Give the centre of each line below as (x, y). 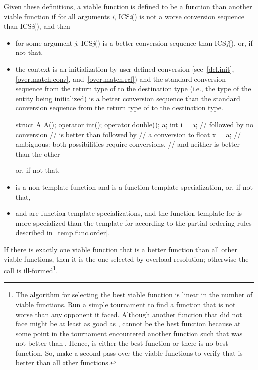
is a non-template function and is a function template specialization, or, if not (134, 186)
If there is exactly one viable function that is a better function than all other (121, 249)
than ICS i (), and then (37, 26)
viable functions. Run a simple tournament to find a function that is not (126, 304)
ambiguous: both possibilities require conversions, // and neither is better (128, 144)
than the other (38, 153)
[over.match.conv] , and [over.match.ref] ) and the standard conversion (121, 79)
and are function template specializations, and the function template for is (129, 213)
